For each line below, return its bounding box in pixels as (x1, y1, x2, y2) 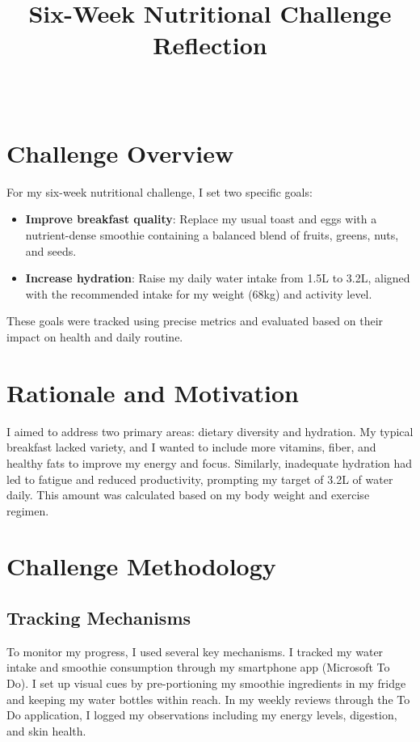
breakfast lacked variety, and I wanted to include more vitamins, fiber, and (6, 439, 376, 456)
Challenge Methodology (6, 549, 276, 583)
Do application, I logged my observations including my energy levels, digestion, (6, 706, 397, 723)
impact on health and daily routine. (6, 329, 183, 345)
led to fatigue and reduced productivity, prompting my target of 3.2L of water (6, 470, 393, 487)
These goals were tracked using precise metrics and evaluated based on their (6, 312, 384, 329)
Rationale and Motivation (6, 375, 299, 409)
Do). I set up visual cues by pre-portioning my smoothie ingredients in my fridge (6, 675, 406, 692)
